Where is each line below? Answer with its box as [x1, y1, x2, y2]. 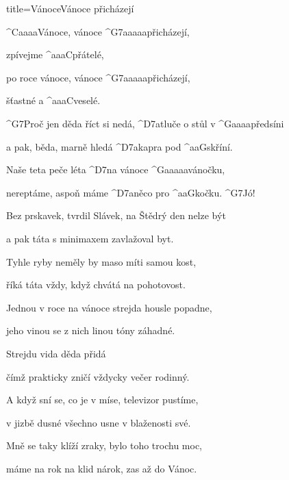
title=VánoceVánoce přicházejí [6, 1, 134, 15]
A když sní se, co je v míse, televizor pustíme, [6, 392, 199, 407]
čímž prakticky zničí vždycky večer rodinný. [6, 369, 190, 383]
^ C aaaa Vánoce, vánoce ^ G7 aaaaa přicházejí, [6, 24, 190, 38]
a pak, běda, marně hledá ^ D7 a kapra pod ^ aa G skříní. [6, 139, 233, 153]
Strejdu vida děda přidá [6, 346, 106, 360]
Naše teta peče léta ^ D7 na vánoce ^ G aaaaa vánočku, [6, 162, 225, 177]
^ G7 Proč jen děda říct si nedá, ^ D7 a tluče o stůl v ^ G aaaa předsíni [6, 116, 284, 130]
